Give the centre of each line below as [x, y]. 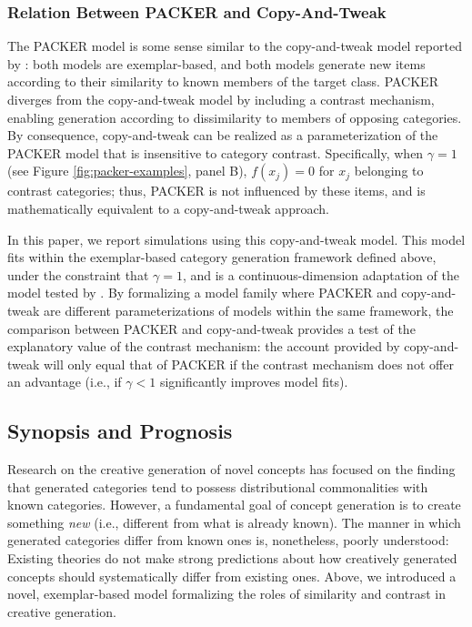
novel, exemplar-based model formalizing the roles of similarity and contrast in [226, 594]
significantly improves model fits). [254, 382]
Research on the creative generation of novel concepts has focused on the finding [231, 469]
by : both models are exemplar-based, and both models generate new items [216, 63]
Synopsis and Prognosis [120, 431]
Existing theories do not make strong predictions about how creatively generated [232, 558]
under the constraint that [78, 274]
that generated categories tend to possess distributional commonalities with [218, 486]
